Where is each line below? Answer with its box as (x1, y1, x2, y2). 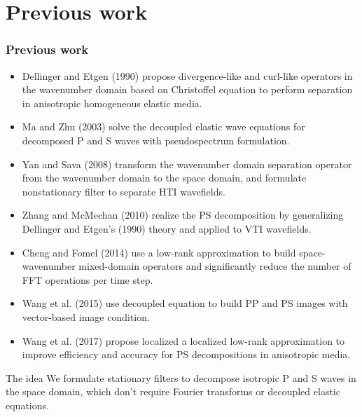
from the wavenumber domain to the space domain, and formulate (22, 170, 307, 185)
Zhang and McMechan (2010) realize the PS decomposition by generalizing (22, 207, 344, 222)
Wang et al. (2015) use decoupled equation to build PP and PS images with (22, 296, 348, 310)
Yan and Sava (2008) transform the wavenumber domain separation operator (22, 156, 352, 171)
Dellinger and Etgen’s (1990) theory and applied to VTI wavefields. (22, 221, 312, 235)
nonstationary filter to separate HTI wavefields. (22, 184, 225, 198)
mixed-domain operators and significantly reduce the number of (78, 259, 351, 273)
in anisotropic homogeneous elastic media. (22, 95, 202, 110)
